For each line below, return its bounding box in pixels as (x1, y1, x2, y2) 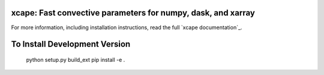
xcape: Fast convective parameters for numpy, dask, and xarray (11, 8, 255, 18)
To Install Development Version (11, 39, 131, 49)
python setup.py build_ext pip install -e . (26, 56, 125, 63)
